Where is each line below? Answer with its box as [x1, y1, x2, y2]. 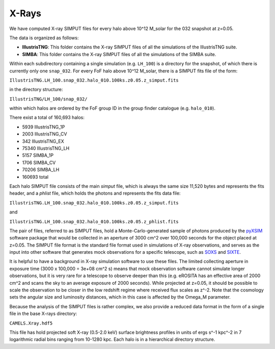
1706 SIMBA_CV [22, 159, 56, 166]
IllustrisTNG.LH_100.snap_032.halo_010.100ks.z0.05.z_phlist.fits [9, 219, 179, 224]
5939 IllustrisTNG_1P [22, 124, 65, 130]
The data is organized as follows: [9, 35, 79, 41]
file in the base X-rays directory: [9, 311, 77, 317]
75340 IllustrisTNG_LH [22, 145, 70, 151]
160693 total [22, 174, 48, 180]
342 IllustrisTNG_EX [22, 138, 64, 144]
